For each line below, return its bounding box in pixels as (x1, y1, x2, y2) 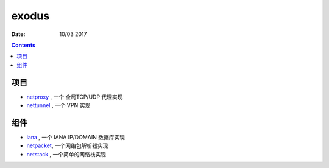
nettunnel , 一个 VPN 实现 (26, 102, 91, 109)
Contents (11, 41, 36, 49)
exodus (11, 9, 50, 23)
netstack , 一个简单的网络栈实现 (26, 150, 107, 158)
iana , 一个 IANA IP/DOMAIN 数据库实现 (26, 133, 125, 141)
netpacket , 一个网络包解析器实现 (26, 142, 108, 149)
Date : (11, 30, 26, 38)
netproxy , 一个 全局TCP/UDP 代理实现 (26, 93, 123, 100)
